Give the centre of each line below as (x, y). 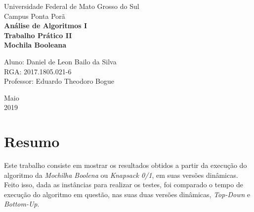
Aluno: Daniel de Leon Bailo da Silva (60, 61)
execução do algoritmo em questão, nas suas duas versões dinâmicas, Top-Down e (127, 194)
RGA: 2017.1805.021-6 (38, 71)
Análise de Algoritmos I (46, 26)
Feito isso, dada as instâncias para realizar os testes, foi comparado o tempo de (124, 185)
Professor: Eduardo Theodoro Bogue (59, 81)
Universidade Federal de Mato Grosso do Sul (72, 6)
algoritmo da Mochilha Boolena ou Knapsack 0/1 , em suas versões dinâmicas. (121, 175)
